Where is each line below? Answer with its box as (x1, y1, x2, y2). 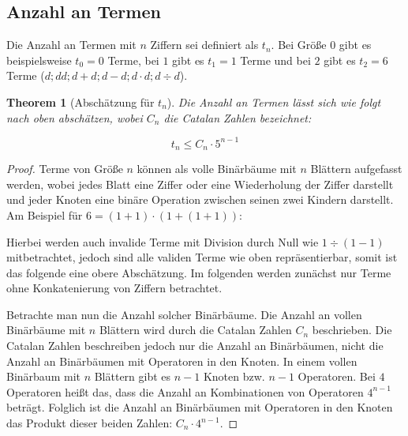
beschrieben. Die (312, 321, 392, 338)
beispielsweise (6, 51, 72, 68)
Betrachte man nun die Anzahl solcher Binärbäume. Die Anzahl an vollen (6, 306, 362, 322)
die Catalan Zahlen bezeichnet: (163, 109, 312, 126)
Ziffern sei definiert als (150, 36, 259, 53)
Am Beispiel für (6, 206, 83, 223)
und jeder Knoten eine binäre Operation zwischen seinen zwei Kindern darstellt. (6, 191, 394, 208)
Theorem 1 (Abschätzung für (6, 93, 155, 110)
